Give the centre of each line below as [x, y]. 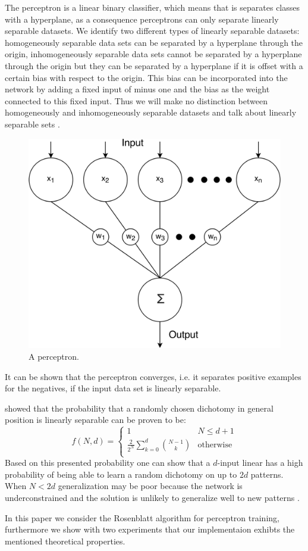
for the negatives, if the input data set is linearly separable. [113, 388]
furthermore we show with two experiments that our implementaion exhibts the [150, 529]
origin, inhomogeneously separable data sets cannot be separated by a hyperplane [153, 54]
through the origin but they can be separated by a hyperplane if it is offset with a [154, 65]
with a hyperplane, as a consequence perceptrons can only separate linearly [142, 19]
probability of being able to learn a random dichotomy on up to [121, 474]
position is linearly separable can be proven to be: [95, 420]
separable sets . [32, 124]
